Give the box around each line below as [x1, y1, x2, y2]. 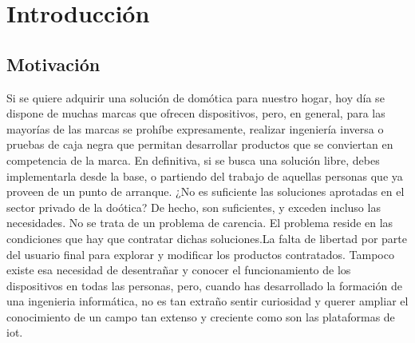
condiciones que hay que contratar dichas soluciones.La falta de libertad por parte [6, 229, 407, 246]
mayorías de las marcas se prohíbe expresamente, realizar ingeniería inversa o [6, 120, 384, 137]
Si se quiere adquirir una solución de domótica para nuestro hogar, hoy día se [6, 89, 385, 106]
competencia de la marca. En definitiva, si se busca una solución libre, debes [6, 151, 380, 168]
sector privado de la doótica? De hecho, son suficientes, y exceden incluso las [6, 198, 381, 215]
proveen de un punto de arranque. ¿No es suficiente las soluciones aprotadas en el [6, 183, 405, 200]
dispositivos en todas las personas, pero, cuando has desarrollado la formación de [6, 277, 402, 293]
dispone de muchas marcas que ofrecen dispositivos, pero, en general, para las [6, 105, 385, 122]
